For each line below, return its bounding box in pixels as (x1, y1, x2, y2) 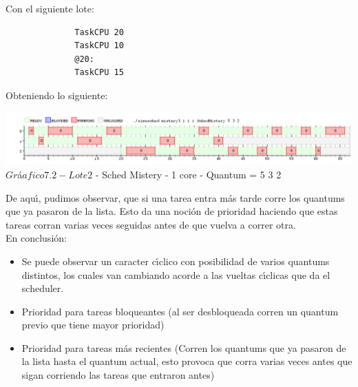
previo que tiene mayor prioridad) (21, 317, 165, 332)
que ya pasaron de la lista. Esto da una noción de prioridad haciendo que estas (6, 204, 338, 218)
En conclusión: (6, 231, 67, 245)
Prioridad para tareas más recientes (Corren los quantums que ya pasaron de (21, 340, 346, 355)
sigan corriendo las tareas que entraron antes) (21, 368, 215, 382)
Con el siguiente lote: (6, 1, 94, 15)
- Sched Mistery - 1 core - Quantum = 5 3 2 (95, 167, 282, 181)
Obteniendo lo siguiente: (6, 87, 108, 102)
